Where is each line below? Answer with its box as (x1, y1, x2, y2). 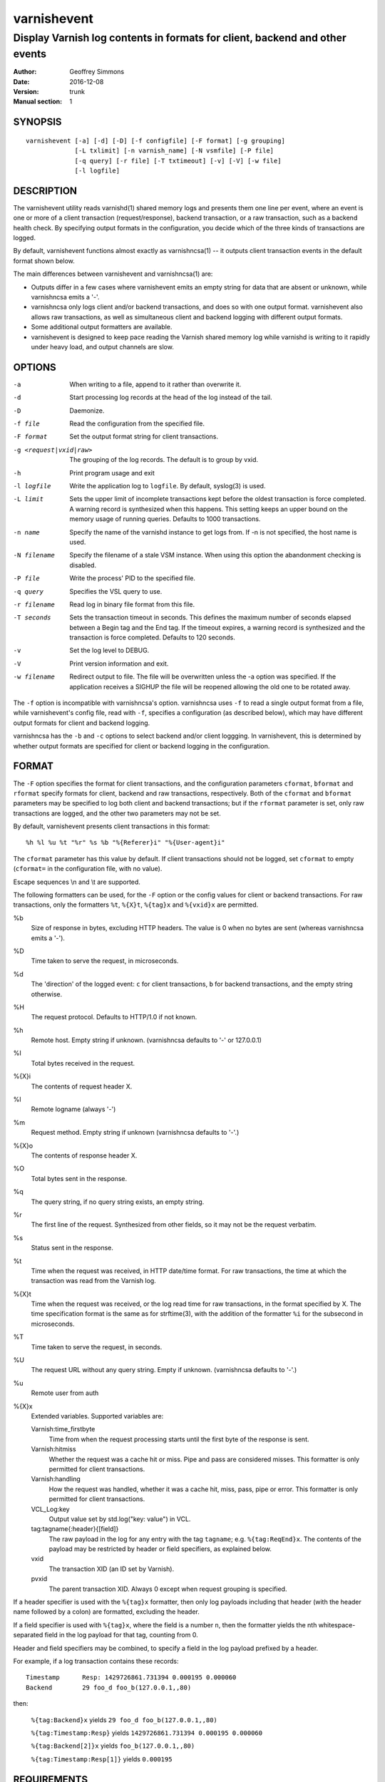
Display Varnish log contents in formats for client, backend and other (13, 31, 347, 44)
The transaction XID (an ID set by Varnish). (48, 1565, 175, 1573)
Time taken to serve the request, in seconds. (31, 1342, 163, 1351)
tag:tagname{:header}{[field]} (31, 1525, 119, 1533)
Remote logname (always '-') (31, 1105, 116, 1113)
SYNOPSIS (13, 116, 62, 128)
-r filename (13, 600, 55, 609)
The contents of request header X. (31, 1082, 133, 1091)
